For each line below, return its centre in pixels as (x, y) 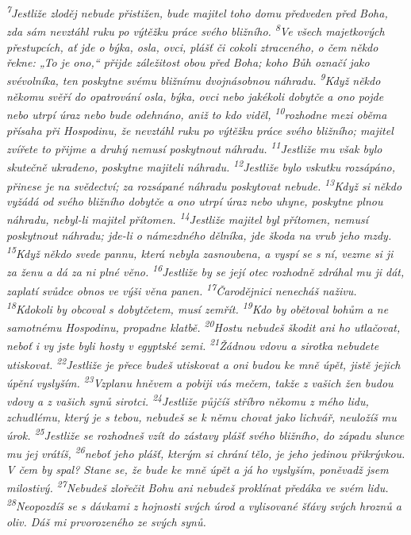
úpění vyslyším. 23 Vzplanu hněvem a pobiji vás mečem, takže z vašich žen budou (200, 381)
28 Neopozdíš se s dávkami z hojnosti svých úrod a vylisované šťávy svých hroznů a (204, 505)
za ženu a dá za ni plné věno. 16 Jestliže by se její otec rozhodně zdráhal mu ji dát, (205, 271)
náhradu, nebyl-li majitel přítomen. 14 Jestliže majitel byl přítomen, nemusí (188, 218)
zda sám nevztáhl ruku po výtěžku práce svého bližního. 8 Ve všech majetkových (196, 30)
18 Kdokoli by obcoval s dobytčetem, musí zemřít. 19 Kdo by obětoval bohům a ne (198, 308)
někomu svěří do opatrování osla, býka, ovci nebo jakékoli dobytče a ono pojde (195, 96)
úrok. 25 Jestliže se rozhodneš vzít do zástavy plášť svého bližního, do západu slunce (205, 434)
